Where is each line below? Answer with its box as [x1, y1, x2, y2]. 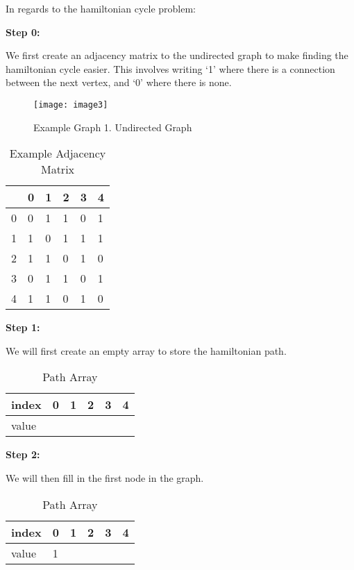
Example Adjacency [9, 145, 106, 162]
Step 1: [6, 320, 40, 335]
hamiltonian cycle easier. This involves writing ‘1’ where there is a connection [6, 61, 335, 76]
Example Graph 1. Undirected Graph [33, 119, 192, 134]
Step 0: [6, 24, 40, 39]
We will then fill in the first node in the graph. [6, 471, 204, 485]
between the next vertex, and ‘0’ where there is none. [6, 75, 232, 90]
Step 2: [6, 447, 40, 462]
